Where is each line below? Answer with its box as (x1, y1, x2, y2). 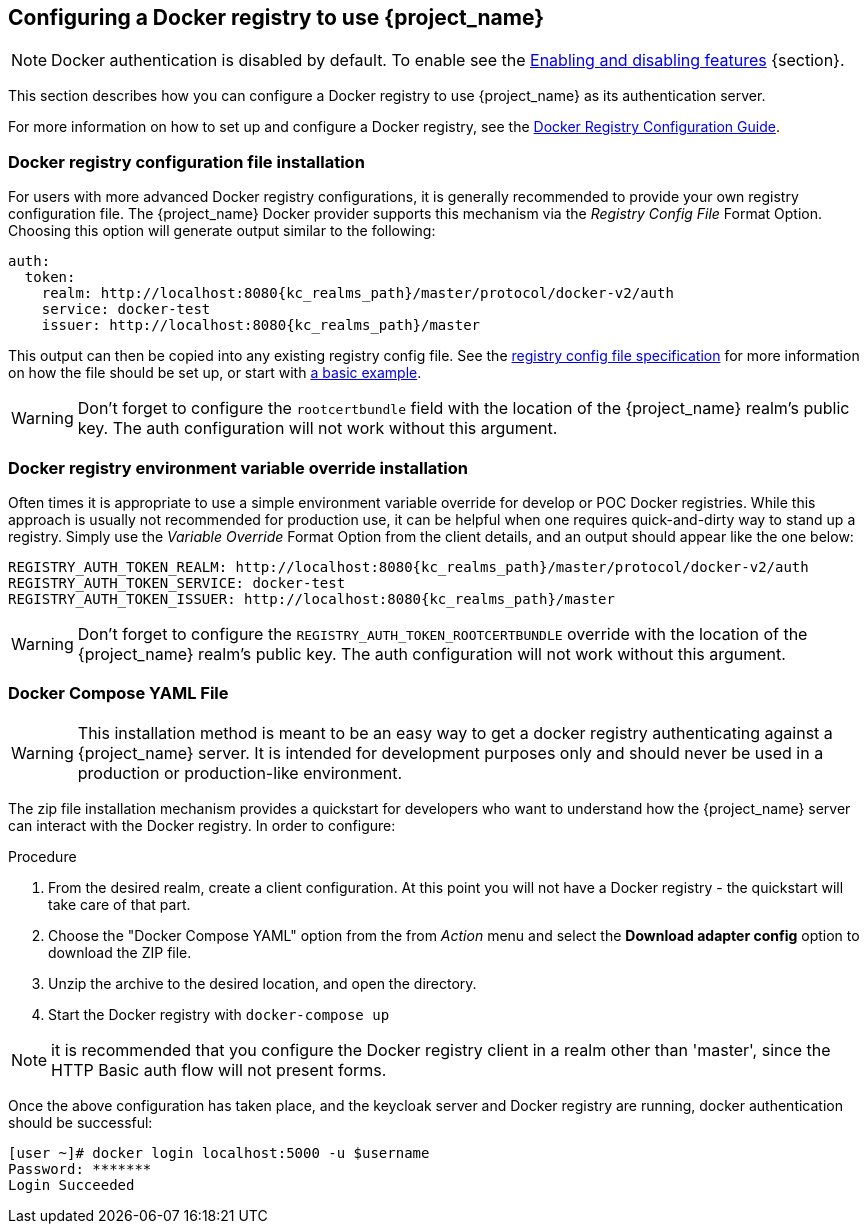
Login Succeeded (8, 1176, 135, 1193)
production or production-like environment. (77, 762, 403, 783)
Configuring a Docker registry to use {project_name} (8, 5, 544, 30)
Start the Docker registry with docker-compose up (48, 1005, 390, 1023)
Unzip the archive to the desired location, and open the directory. (48, 974, 477, 992)
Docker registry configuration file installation (8, 151, 365, 172)
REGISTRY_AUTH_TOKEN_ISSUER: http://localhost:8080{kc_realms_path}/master (8, 590, 615, 607)
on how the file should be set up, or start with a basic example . (8, 364, 422, 382)
